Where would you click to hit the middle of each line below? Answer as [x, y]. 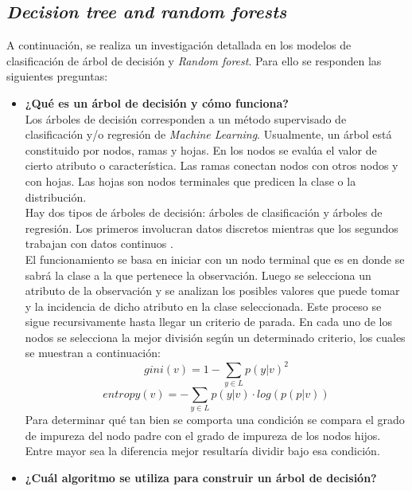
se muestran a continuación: [93, 353]
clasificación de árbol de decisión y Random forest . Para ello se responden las [194, 60]
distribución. [56, 196]
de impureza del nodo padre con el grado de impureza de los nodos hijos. [203, 435]
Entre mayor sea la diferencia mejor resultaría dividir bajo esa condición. [202, 451]
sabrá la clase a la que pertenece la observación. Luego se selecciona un [198, 275]
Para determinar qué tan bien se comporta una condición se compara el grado [215, 420]
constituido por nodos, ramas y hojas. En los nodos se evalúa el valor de [201, 149]
